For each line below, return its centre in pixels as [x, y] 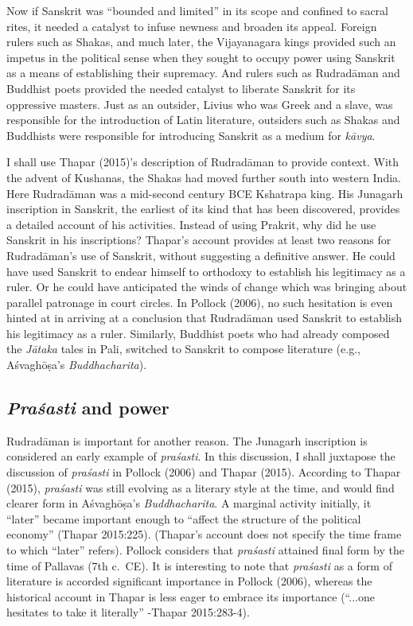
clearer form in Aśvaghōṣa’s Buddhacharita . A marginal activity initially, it [189, 503]
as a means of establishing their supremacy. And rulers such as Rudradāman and [203, 73]
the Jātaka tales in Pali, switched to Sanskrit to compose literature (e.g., [183, 349]
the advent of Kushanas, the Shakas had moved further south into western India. [204, 177]
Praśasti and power [88, 408]
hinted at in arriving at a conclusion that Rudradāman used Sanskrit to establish [205, 318]
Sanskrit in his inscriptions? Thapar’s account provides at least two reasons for [199, 240]
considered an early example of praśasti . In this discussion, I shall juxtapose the [201, 456]
